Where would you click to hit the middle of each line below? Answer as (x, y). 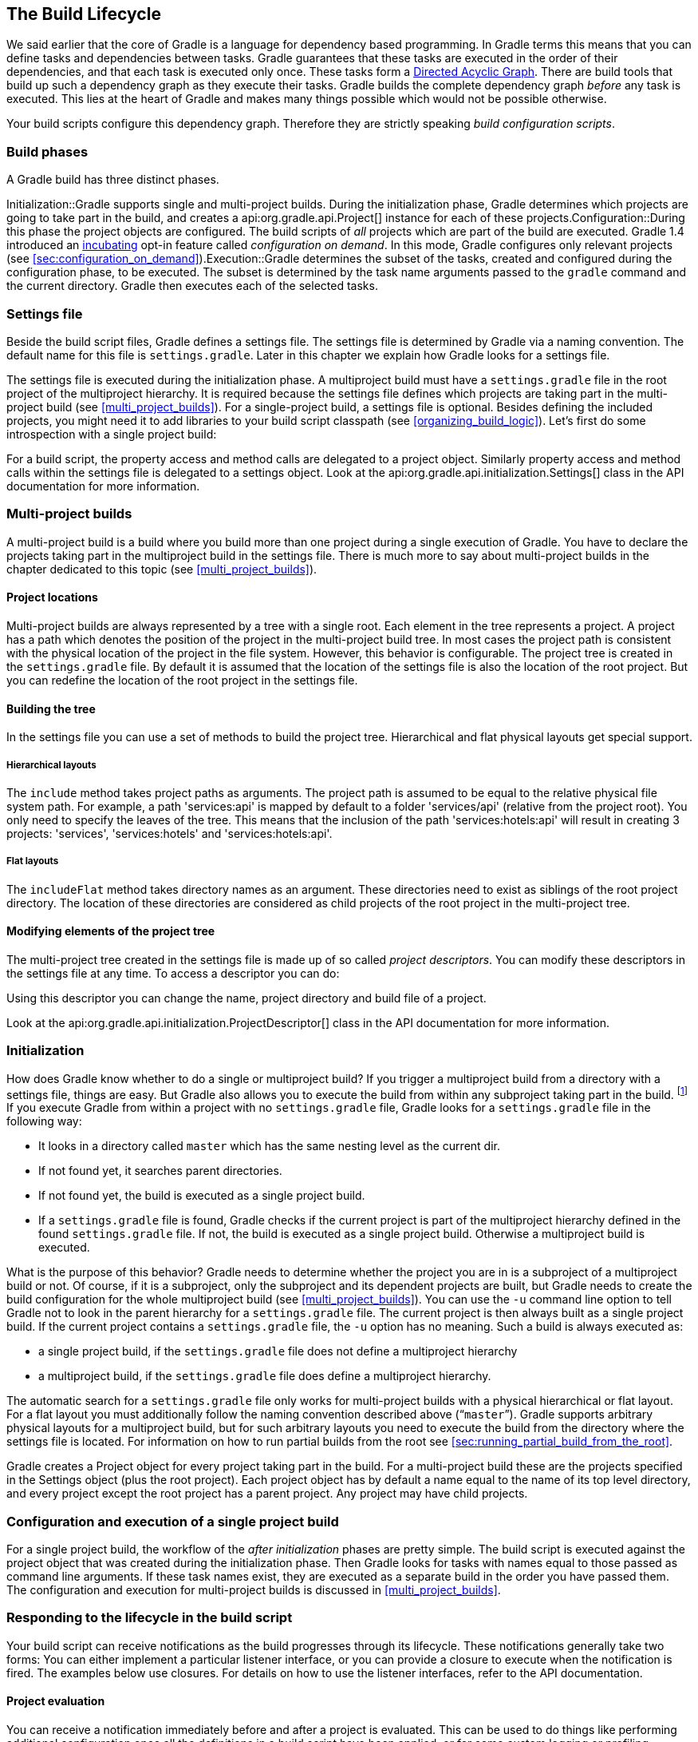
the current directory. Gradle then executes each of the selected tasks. (192, 286)
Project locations (52, 597)
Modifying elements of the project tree (111, 931)
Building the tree (51, 708)
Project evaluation (56, 1701)
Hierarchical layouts (51, 765)
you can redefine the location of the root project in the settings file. (182, 680)
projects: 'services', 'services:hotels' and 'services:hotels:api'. (170, 833)
